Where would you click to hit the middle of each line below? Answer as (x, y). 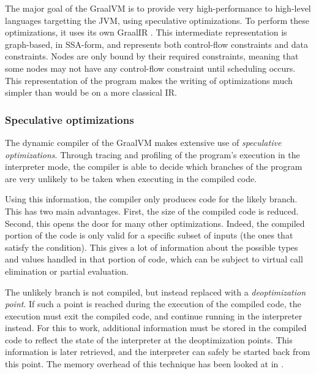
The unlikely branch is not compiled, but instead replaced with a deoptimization (156, 292)
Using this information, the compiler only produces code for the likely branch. (151, 199)
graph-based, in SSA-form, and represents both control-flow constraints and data (156, 44)
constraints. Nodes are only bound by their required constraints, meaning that (152, 56)
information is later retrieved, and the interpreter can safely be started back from (158, 352)
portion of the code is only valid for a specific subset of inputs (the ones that (149, 235)
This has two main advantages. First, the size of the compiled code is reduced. (152, 211)
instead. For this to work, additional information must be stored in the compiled (156, 328)
